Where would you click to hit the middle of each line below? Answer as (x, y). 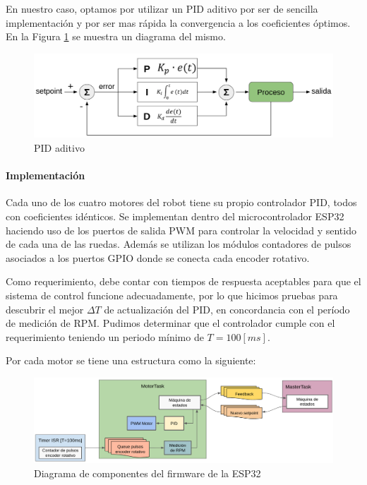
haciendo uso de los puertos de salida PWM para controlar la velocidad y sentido (181, 230)
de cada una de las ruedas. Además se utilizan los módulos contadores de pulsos (179, 244)
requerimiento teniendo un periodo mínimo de (105, 336)
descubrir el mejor (45, 309)
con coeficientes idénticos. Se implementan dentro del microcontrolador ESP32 (175, 216)
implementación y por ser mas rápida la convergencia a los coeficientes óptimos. (178, 22)
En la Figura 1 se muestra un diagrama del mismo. (116, 36)
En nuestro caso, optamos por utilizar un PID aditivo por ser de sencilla (162, 8)
